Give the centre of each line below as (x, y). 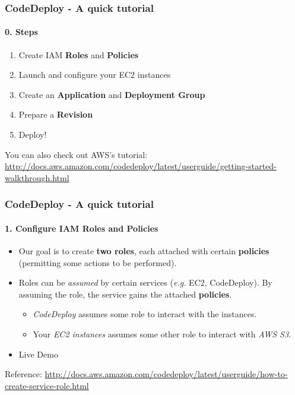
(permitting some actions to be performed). (98, 262)
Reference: (23, 374)
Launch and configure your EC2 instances (95, 75)
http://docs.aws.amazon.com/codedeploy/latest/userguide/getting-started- (141, 166)
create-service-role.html (47, 385)
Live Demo (38, 354)
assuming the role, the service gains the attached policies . (125, 294)
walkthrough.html (37, 177)
